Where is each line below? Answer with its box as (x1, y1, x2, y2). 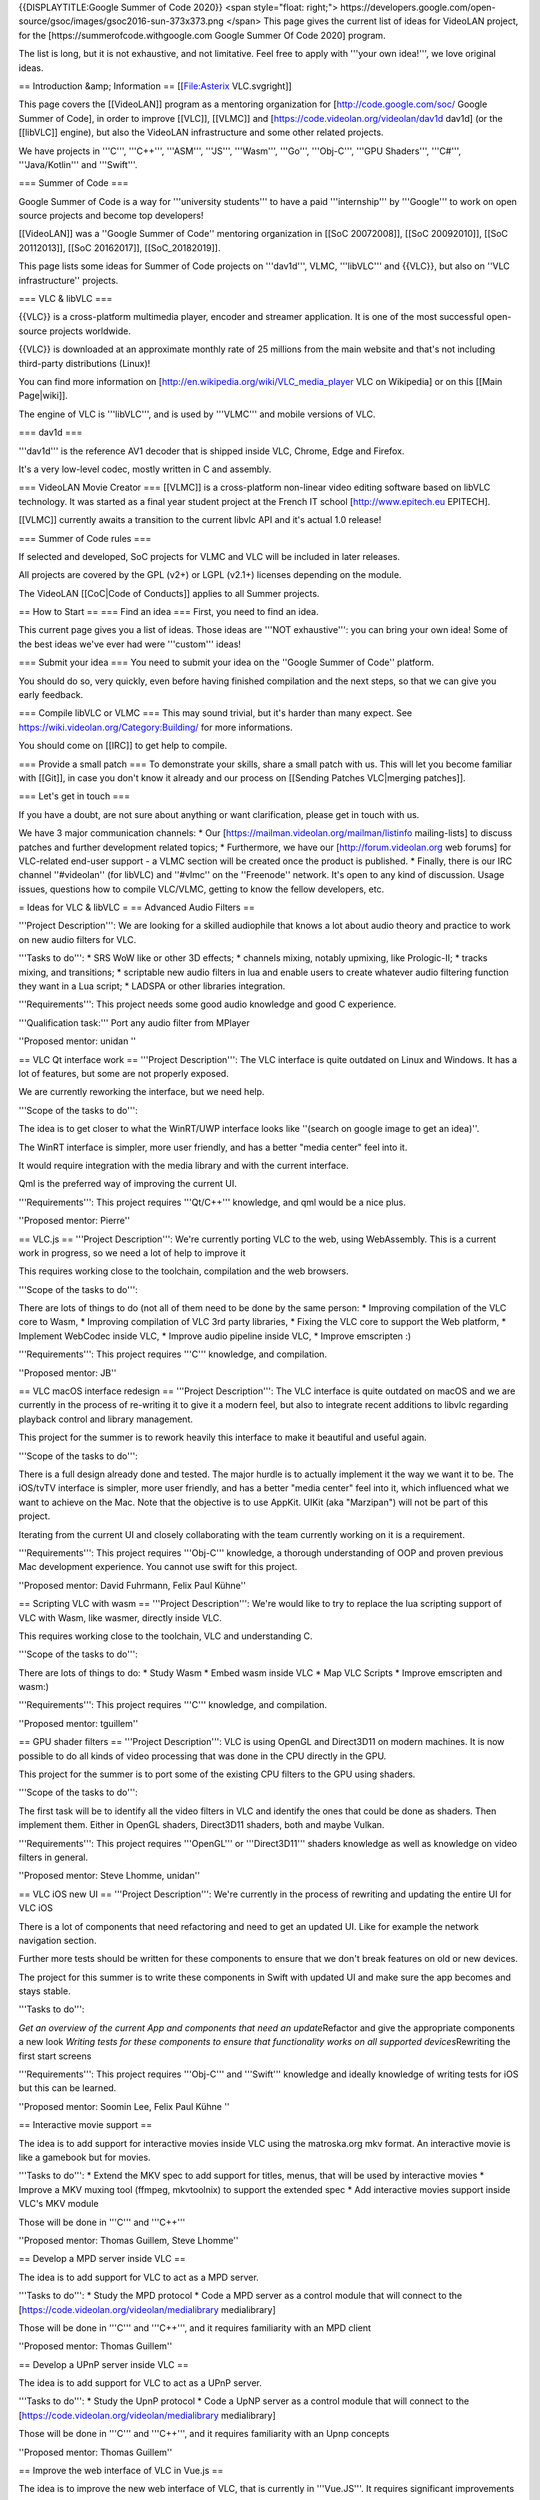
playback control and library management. (18, 1413, 194, 1425)
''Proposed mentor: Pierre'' (18, 1215, 130, 1227)
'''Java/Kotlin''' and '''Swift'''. (18, 158, 138, 170)
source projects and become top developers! (18, 210, 204, 222)
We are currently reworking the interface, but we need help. (18, 1086, 265, 1098)
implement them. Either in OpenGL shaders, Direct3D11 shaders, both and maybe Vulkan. (18, 1819, 385, 1831)
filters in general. (18, 1851, 89, 1863)
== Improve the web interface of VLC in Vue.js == (18, 2465, 224, 2477)
